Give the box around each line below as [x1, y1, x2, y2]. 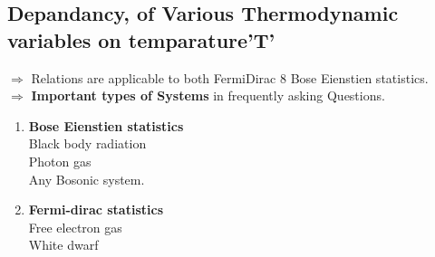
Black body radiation [28, 134, 147, 153]
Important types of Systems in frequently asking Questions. [31, 86, 385, 105]
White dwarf [28, 235, 99, 254]
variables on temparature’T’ [7, 25, 275, 53]
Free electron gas [28, 217, 122, 236]
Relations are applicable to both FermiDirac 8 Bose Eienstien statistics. [31, 68, 429, 87]
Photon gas [28, 151, 92, 170]
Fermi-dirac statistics [28, 200, 163, 219]
